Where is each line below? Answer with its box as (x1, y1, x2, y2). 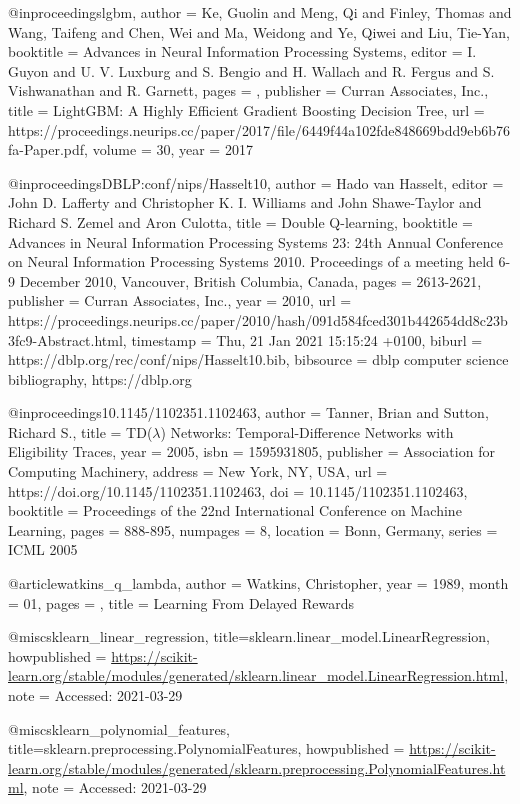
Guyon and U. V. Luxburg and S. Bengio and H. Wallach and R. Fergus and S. (8, 60, 495, 81)
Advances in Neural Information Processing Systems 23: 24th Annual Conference (8, 231, 504, 252)
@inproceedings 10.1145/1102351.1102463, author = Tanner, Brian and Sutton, (8, 402, 489, 423)
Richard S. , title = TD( (8, 421, 153, 442)
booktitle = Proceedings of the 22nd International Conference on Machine (8, 500, 462, 521)
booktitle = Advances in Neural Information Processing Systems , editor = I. (8, 41, 477, 62)
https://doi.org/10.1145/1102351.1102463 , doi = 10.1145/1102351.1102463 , (8, 480, 468, 501)
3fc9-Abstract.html (8, 329, 123, 350)
